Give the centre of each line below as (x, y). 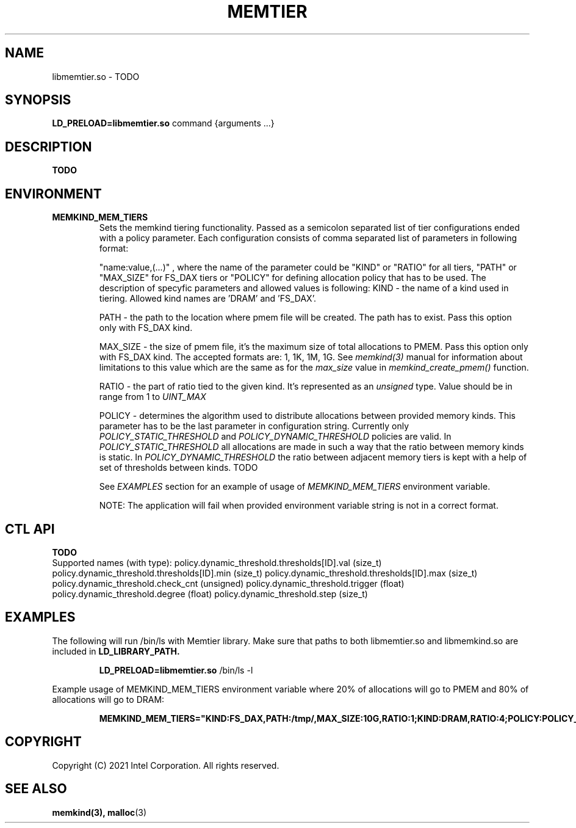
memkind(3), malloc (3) (99, 812)
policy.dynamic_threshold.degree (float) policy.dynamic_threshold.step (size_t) (210, 594)
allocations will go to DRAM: (108, 699)
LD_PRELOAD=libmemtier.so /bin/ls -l (176, 670)
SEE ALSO (36, 789)
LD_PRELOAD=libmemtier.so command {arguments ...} (163, 123)
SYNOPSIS (38, 100)
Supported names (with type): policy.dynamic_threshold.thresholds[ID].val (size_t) (217, 562)
